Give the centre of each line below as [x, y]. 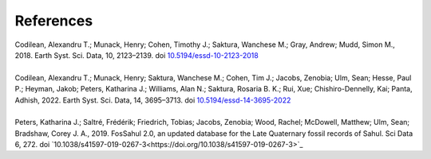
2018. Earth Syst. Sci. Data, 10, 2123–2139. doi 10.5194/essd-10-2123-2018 [136, 55]
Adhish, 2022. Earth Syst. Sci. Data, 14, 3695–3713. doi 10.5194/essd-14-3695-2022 [153, 100]
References [54, 21]
